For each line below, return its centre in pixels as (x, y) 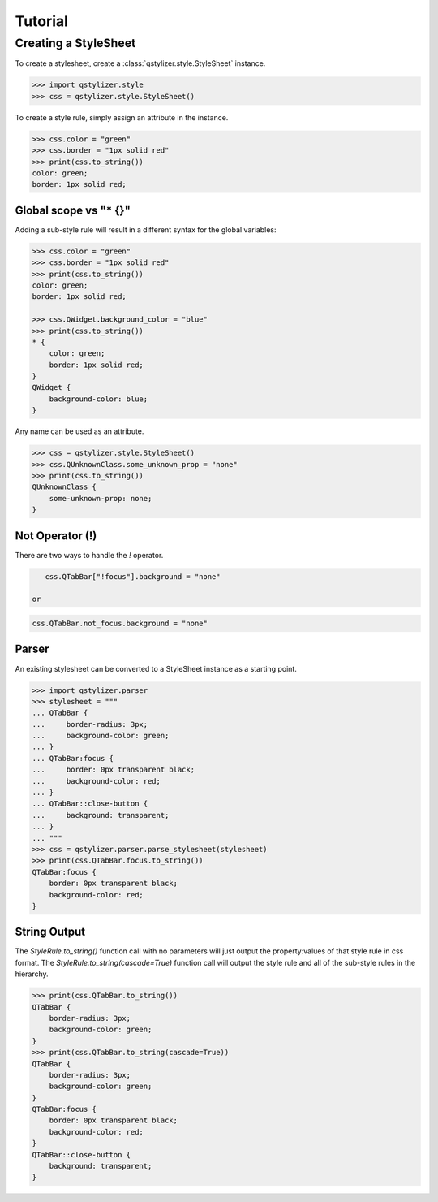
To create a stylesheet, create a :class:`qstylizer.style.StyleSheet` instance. (140, 63)
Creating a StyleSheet (75, 43)
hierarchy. (32, 974)
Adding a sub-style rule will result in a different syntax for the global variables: (146, 229)
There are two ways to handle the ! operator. (89, 555)
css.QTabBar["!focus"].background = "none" (133, 576)
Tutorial (42, 21)
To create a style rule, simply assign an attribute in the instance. (122, 117)
